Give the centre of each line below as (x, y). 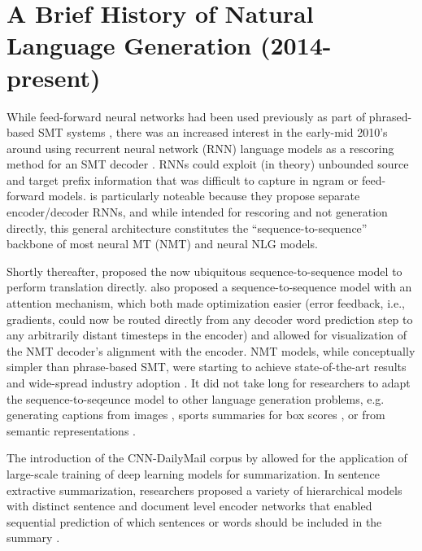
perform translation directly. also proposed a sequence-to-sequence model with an (209, 287)
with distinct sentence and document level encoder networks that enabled (189, 506)
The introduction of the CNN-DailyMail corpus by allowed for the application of (207, 458)
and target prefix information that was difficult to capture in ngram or (183, 179)
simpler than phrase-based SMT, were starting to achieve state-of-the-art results (207, 367)
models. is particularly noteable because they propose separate (204, 196)
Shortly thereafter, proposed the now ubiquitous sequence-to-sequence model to (204, 271)
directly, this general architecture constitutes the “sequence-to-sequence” (187, 227)
